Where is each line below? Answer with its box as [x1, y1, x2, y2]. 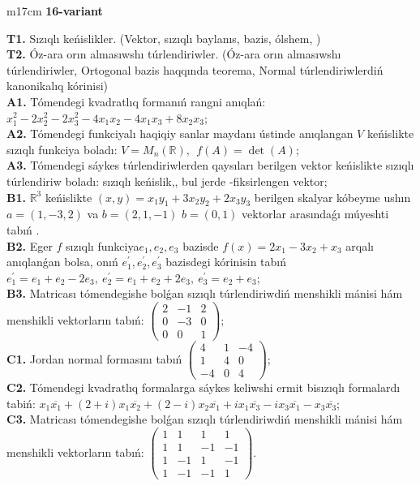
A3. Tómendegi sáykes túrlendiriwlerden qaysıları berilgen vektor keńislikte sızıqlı [6, 157, 414, 174]
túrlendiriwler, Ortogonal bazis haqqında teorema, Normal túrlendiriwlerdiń [6, 61, 384, 78]
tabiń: [6, 394, 36, 411]
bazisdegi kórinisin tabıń [165, 253, 287, 270]
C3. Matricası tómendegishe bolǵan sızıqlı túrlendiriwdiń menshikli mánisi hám [6, 411, 403, 428]
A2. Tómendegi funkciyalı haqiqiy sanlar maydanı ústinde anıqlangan [6, 125, 354, 142]
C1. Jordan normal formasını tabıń [6, 350, 182, 367]
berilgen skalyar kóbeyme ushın [254, 188, 411, 205]
